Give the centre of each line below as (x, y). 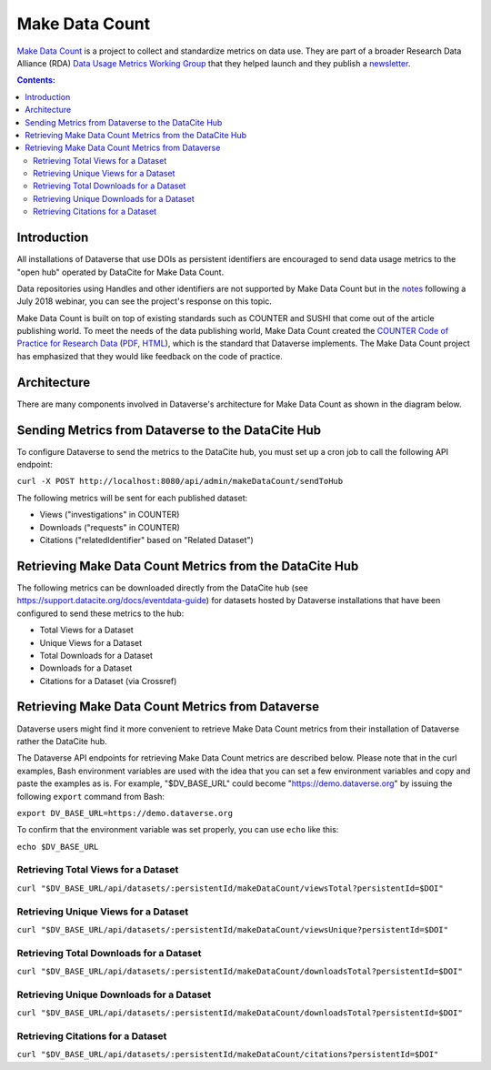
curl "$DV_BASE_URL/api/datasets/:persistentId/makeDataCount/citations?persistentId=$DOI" (228, 1055)
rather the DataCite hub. (62, 741)
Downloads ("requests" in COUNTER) (110, 527)
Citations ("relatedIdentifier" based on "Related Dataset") (146, 540)
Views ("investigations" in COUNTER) (110, 515)
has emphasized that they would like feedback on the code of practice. (150, 356)
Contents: (36, 80)
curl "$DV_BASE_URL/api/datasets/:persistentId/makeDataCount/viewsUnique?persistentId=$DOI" (233, 929)
